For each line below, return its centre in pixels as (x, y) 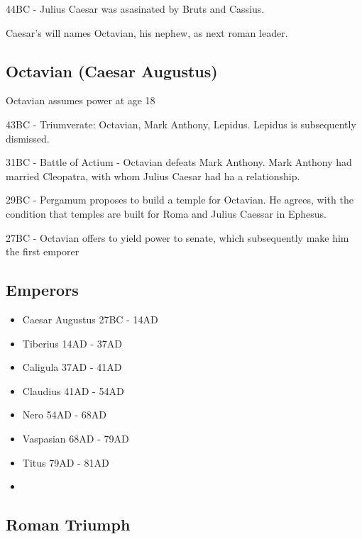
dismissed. (28, 138)
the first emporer (43, 251)
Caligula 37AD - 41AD (72, 367)
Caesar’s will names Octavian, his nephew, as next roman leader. (147, 32)
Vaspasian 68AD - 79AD (76, 438)
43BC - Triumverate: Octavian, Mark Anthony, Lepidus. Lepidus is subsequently (181, 124)
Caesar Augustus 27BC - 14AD (90, 319)
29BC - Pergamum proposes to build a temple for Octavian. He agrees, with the (180, 200)
